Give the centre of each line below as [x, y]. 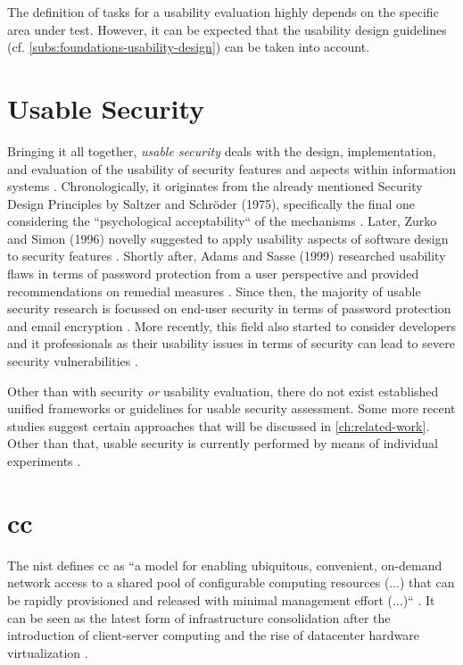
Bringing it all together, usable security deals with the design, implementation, [222, 150]
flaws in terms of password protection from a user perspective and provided [213, 274]
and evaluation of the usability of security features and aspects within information [231, 168]
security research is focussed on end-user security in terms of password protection [229, 308]
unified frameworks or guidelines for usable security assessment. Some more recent [231, 408]
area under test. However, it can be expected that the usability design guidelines [227, 29]
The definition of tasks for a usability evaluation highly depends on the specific [223, 12]
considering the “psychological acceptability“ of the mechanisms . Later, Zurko [222, 221]
